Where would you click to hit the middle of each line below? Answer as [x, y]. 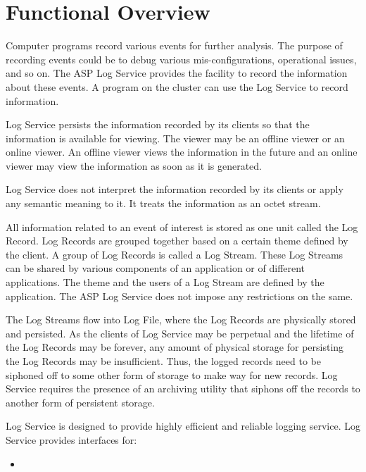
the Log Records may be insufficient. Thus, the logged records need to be [163, 361]
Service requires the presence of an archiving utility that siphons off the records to [183, 389]
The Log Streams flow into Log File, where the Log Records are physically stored [181, 319]
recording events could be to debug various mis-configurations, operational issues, [181, 59]
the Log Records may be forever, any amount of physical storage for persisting [175, 347]
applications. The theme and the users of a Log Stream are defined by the [165, 282]
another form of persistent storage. [80, 402]
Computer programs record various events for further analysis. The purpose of [174, 45]
